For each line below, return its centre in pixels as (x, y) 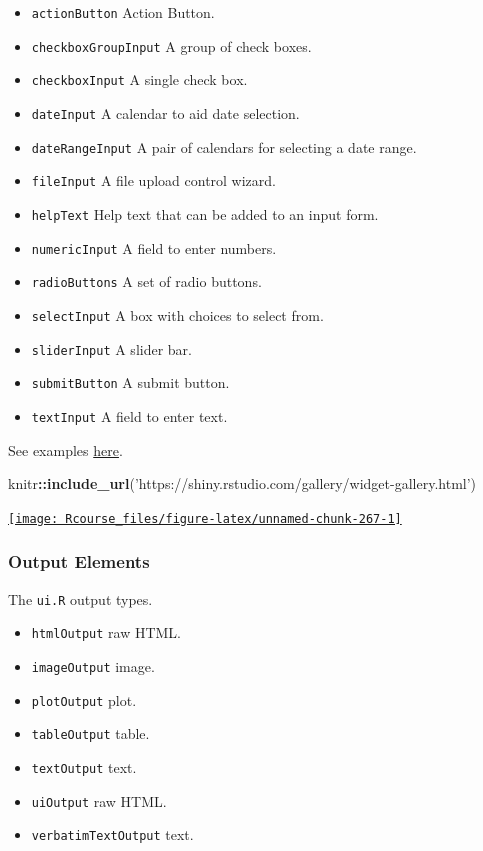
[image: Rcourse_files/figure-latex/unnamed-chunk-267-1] (205, 518)
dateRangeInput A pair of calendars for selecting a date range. (224, 146)
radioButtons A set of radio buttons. (146, 281)
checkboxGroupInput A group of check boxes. (171, 45)
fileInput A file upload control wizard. (153, 180)
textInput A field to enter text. (129, 415)
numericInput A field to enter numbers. (154, 247)
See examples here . (65, 449)
